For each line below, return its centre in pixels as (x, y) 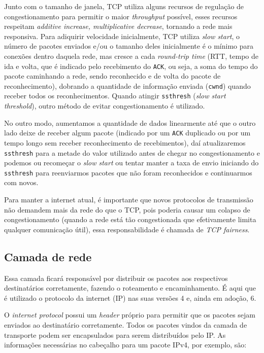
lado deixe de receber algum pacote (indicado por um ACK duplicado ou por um (127, 133)
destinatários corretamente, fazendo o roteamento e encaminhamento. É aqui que (130, 288)
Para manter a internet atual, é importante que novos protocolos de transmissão (129, 200)
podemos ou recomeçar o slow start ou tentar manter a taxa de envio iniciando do (131, 163)
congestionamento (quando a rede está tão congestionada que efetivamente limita (130, 219)
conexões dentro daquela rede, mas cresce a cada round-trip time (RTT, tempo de (131, 56)
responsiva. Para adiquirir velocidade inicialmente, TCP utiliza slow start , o (122, 36)
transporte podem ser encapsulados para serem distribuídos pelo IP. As (115, 334)
